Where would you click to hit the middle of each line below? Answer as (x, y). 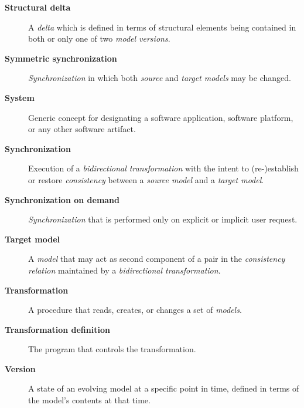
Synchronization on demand (62, 199)
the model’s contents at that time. (89, 400)
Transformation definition (57, 329)
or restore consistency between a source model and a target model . (146, 179)
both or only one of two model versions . (99, 38)
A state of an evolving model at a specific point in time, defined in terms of (164, 388)
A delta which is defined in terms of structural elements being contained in (162, 27)
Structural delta (38, 7)
